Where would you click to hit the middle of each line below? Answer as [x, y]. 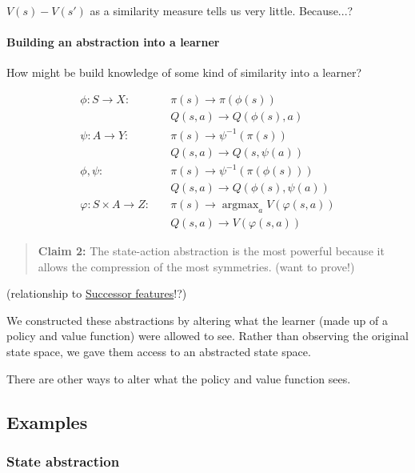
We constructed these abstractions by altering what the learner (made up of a [197, 320]
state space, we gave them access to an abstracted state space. [159, 351]
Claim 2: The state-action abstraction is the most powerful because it [211, 251]
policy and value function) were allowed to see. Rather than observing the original [207, 336]
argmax [240, 205]
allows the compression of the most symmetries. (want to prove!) [196, 266]
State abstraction [63, 461]
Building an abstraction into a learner [113, 42]
